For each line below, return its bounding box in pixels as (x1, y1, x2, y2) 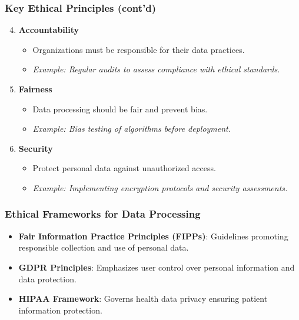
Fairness (18, 83, 52, 95)
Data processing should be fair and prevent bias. (32, 102, 208, 115)
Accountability (18, 24, 79, 36)
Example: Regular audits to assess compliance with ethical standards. (32, 63, 280, 75)
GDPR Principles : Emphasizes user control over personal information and (18, 261, 295, 273)
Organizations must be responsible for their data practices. (32, 43, 245, 55)
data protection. (18, 272, 77, 285)
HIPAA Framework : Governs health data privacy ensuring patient (18, 292, 268, 305)
